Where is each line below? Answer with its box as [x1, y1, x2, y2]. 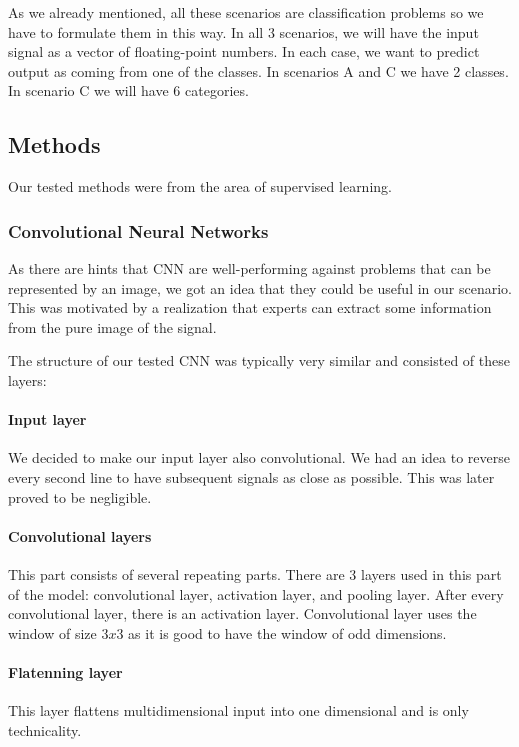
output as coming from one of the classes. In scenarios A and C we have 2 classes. [8, 60, 509, 81]
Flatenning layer [8, 661, 123, 682]
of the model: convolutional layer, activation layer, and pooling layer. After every [8, 583, 504, 604]
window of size [8, 622, 97, 643]
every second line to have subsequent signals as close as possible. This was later [8, 466, 495, 487]
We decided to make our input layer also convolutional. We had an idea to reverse [8, 447, 510, 468]
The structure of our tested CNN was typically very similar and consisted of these [8, 350, 510, 371]
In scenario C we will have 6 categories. [8, 80, 249, 101]
